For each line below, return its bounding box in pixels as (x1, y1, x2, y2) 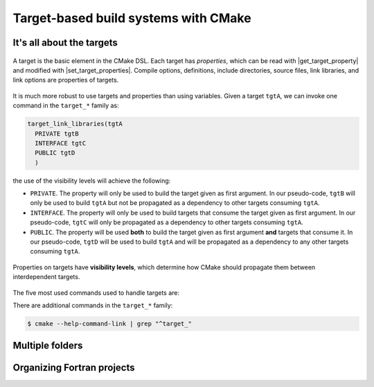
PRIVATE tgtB (35, 129, 79, 138)
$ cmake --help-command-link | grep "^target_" (27, 319, 192, 327)
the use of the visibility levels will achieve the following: (12, 177, 171, 185)
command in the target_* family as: (12, 101, 119, 110)
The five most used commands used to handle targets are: (12, 288, 180, 297)
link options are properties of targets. (12, 76, 119, 84)
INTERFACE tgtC (35, 139, 87, 147)
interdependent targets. (12, 273, 80, 281)
